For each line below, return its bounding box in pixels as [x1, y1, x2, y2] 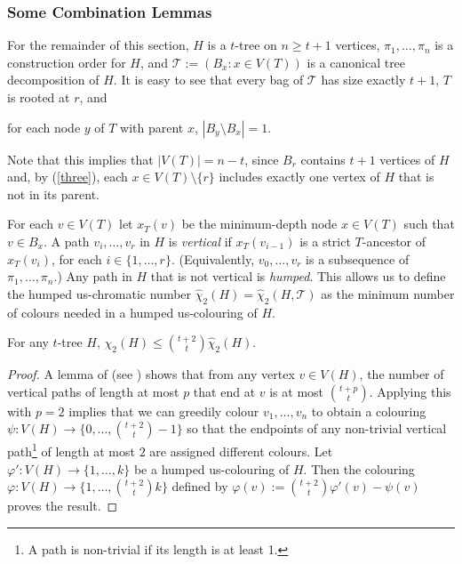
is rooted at [7, 88, 70, 106]
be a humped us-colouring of [133, 459, 290, 478]
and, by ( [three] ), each [7, 167, 128, 186]
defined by [171, 477, 228, 496]
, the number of [359, 365, 444, 383]
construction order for [7, 52, 126, 71]
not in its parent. [7, 184, 100, 203]
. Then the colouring [303, 459, 415, 478]
